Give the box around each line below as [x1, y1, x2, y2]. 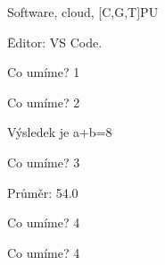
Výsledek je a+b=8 [7, 123, 112, 141]
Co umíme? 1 [7, 63, 80, 81]
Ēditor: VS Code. [7, 32, 103, 51]
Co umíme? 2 [7, 92, 80, 111]
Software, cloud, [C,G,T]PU [7, 3, 159, 21]
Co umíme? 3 [7, 152, 80, 171]
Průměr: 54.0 [7, 183, 78, 201]
